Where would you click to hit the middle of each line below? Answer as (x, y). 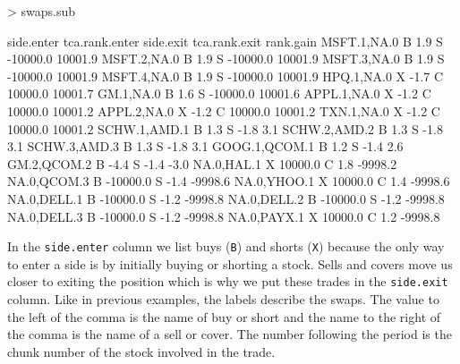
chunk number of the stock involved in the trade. (141, 351)
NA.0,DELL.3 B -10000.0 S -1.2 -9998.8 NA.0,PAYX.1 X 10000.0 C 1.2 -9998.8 (224, 216)
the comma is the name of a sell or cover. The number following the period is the (230, 334)
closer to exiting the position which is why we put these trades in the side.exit (228, 281)
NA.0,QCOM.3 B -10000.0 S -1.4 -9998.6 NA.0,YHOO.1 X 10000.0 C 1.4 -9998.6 (229, 181)
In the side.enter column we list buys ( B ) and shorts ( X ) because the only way (226, 246)
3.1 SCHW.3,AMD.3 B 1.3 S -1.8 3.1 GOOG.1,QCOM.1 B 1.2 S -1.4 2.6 (205, 146)
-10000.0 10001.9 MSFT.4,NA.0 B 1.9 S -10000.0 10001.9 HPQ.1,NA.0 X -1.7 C (226, 76)
